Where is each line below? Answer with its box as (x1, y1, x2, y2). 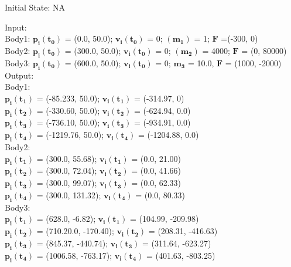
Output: (5, 69, 34, 81)
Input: (5, 21, 27, 33)
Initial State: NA (5, 1, 66, 13)
